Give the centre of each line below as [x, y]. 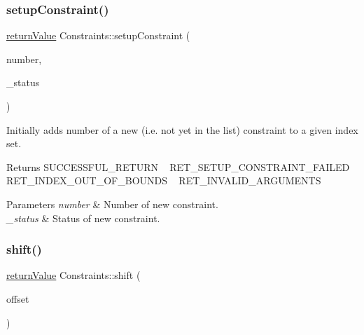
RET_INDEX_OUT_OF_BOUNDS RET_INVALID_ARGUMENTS [164, 180]
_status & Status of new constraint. [83, 218]
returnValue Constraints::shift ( [73, 275]
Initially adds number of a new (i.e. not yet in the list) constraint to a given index [182, 129]
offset [18, 298]
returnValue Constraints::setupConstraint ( [98, 35]
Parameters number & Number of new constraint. [112, 204]
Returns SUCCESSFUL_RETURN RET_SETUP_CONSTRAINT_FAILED [178, 166]
